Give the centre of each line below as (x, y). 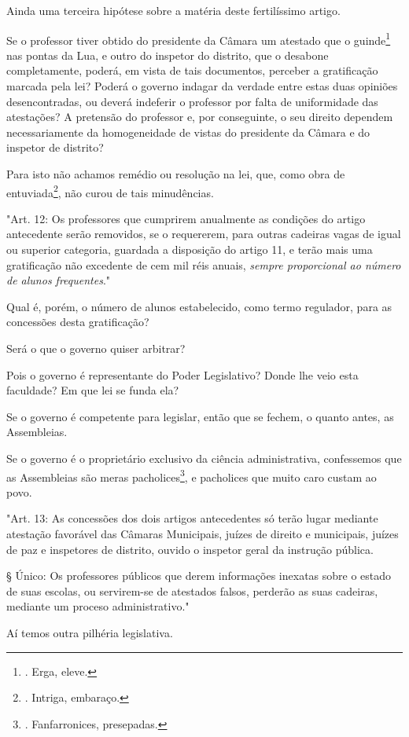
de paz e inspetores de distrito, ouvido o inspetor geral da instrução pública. (190, 549)
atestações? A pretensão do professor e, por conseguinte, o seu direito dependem (200, 117)
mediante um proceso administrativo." (98, 606)
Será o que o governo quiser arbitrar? (96, 348)
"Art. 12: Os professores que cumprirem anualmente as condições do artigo (186, 218)
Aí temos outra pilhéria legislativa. (90, 632)
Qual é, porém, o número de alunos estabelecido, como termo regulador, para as (199, 306)
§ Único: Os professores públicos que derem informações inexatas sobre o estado (199, 576)
